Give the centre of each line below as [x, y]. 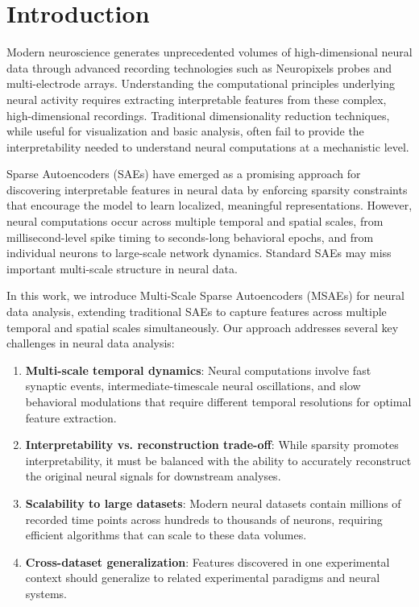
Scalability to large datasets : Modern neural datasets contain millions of [213, 503]
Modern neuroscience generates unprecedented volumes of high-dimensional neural [209, 52]
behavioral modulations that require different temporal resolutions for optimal [218, 401]
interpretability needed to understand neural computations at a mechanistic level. [208, 146]
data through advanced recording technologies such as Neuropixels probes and [199, 67]
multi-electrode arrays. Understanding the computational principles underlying [201, 83]
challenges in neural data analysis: [91, 343]
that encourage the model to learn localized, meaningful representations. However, [209, 205]
